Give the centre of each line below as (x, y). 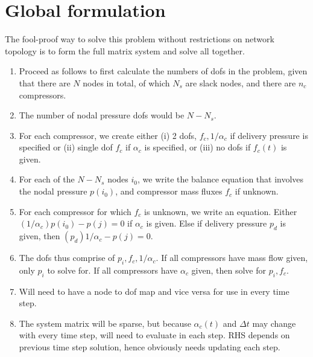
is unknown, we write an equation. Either (221, 211)
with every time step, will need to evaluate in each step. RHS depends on (154, 335)
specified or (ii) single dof (66, 147)
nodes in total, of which (126, 82)
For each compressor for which (75, 211)
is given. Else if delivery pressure (207, 223)
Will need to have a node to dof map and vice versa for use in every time (154, 291)
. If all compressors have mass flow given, (232, 258)
